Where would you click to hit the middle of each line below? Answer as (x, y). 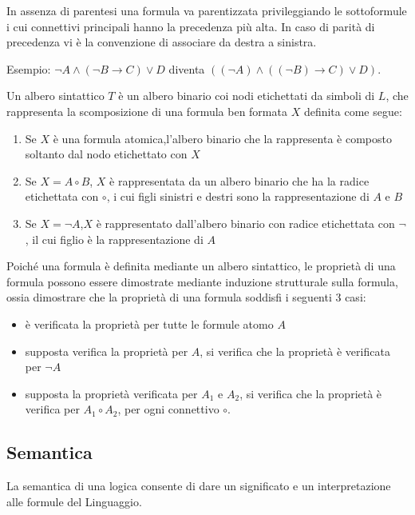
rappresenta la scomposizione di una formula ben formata (147, 111)
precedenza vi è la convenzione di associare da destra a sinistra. (162, 42)
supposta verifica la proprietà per (107, 351)
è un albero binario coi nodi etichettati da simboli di (247, 96)
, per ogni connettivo (168, 409)
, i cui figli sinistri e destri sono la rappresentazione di (238, 196)
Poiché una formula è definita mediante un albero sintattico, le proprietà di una (201, 266)
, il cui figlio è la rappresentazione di (114, 239)
